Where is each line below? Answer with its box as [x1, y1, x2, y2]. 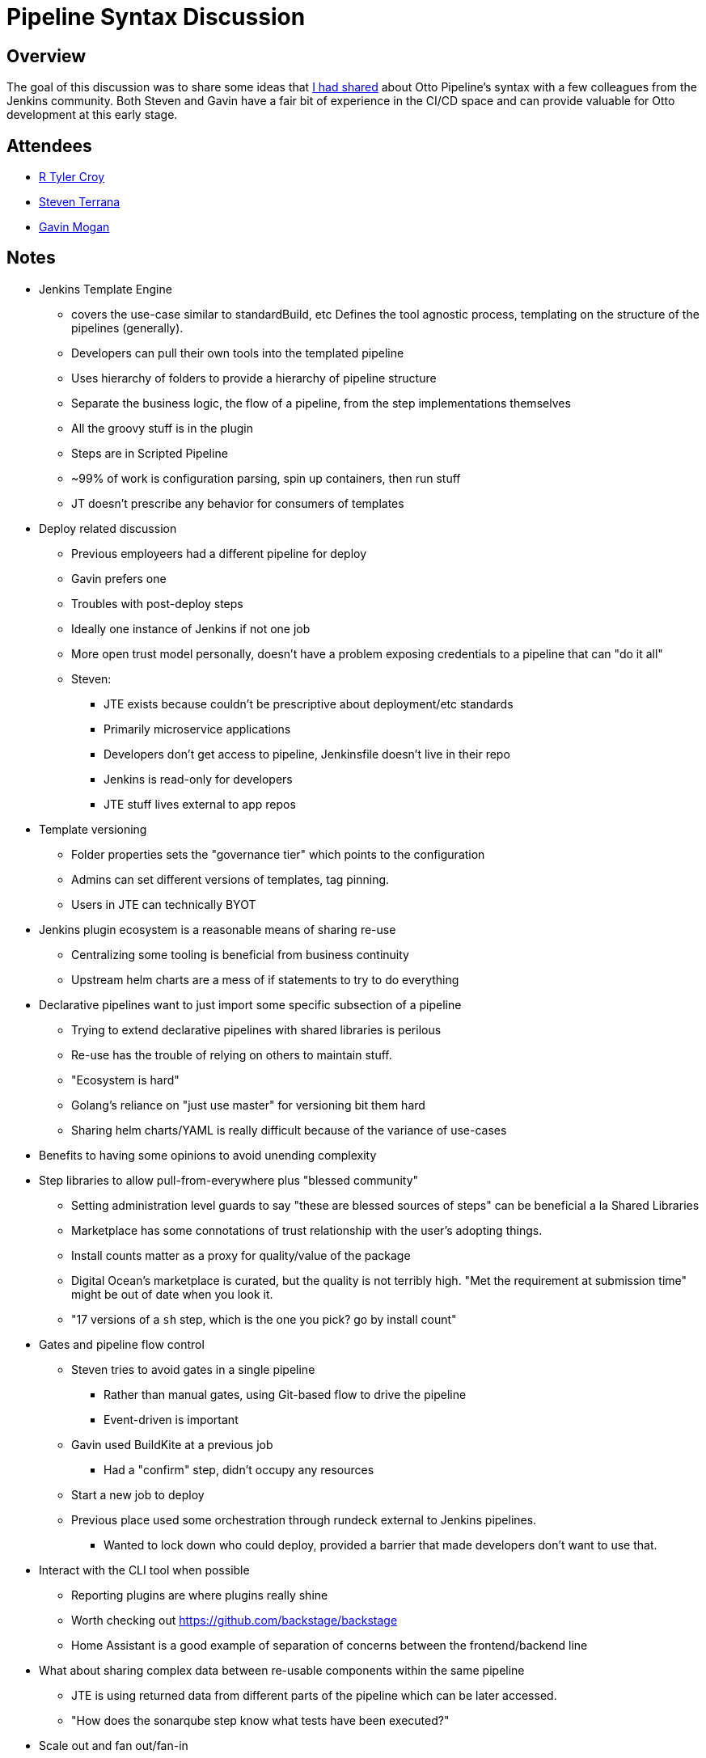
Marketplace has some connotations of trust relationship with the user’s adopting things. [71, 1223, 543, 1237]
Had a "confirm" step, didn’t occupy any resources [104, 1462, 374, 1477]
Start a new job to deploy [71, 1487, 205, 1502]
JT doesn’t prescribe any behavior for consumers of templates [71, 496, 404, 510]
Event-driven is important [104, 1412, 239, 1426]
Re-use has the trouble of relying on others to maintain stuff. [71, 1047, 392, 1062]
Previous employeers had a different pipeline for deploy [71, 546, 367, 560]
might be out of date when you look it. [71, 1287, 273, 1301]
